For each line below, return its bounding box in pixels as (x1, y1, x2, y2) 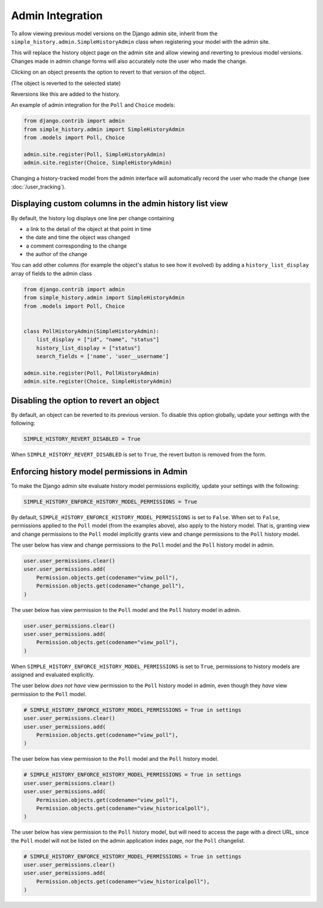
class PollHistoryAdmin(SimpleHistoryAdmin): (23, 328, 160, 334)
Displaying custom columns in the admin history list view (11, 199, 228, 209)
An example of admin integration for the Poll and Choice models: (11, 102, 176, 109)
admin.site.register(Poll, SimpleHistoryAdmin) (23, 151, 166, 158)
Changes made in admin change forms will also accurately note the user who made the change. (11, 57, 248, 65)
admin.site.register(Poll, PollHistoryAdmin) (23, 370, 160, 376)
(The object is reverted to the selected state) (11, 80, 121, 87)
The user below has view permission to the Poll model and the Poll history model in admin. (11, 606, 242, 613)
